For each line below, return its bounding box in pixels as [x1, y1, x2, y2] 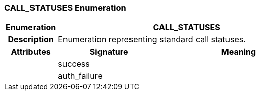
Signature [89, 46, 128, 57]
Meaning [221, 46, 256, 57]
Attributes [11, 46, 51, 57]
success [58, 59, 90, 69]
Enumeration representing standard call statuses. [58, 34, 246, 45]
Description [8, 34, 54, 45]
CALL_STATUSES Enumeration [4, 3, 126, 13]
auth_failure [58, 71, 103, 81]
